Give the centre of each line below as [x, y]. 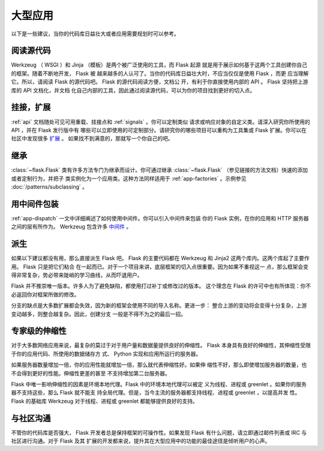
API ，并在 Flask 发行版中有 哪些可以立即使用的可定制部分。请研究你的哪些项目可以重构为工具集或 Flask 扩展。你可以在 [159, 130]
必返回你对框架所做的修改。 [45, 294]
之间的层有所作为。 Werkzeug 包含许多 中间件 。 [71, 227]
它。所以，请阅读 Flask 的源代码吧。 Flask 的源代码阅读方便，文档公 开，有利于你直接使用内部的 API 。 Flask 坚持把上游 [160, 82]
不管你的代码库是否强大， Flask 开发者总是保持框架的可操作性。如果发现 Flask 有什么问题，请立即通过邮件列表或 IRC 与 [159, 432]
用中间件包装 [35, 204]
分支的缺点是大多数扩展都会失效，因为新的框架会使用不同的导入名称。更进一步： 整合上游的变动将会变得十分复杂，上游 [159, 306]
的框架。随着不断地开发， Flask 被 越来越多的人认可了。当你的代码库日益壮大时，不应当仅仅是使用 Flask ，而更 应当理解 [160, 73]
